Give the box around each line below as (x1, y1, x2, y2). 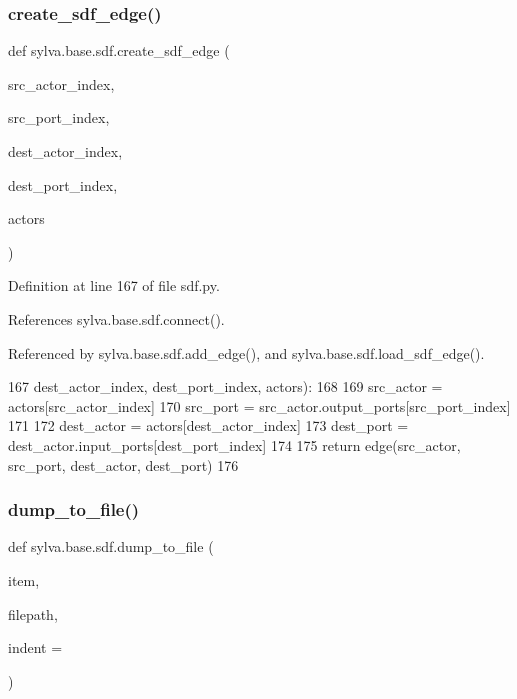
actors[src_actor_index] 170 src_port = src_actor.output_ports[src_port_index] (8, 395, 511, 416)
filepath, (8, 603, 58, 624)
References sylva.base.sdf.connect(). (8, 308, 225, 329)
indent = (8, 637, 63, 658)
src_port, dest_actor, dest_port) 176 (8, 454, 239, 475)
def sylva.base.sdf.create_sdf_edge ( (8, 40, 230, 61)
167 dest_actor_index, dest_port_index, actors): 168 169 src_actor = (8, 376, 443, 397)
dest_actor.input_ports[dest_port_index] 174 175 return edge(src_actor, (8, 434, 461, 455)
